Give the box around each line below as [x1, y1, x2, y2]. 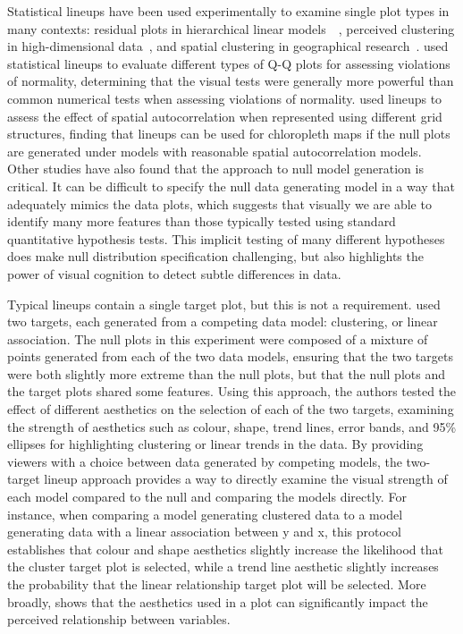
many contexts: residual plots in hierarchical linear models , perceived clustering [7, 19, 455, 38]
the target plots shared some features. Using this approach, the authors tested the [7, 382, 457, 401]
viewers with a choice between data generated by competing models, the [7, 452, 402, 470]
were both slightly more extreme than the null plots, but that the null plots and [7, 364, 445, 383]
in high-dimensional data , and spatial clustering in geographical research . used [7, 37, 449, 55]
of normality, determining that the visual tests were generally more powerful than [7, 72, 454, 90]
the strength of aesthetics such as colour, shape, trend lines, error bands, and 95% [7, 417, 457, 435]
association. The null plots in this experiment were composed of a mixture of [7, 329, 428, 348]
